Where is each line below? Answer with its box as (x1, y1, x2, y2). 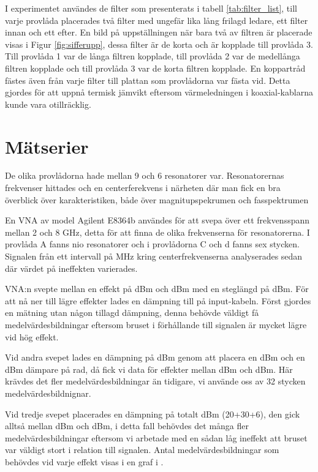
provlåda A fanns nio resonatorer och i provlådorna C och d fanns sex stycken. (5, 238, 300, 250)
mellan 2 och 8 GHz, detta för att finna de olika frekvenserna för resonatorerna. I (5, 225, 310, 238)
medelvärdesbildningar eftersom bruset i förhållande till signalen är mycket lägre (5, 318, 307, 331)
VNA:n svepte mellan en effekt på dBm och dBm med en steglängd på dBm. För (5, 282, 309, 295)
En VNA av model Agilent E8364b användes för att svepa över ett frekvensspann (5, 214, 310, 227)
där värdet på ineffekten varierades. (5, 261, 138, 274)
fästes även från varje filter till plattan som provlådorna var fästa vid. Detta (5, 73, 290, 86)
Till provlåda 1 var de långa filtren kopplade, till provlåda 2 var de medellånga (5, 50, 300, 62)
